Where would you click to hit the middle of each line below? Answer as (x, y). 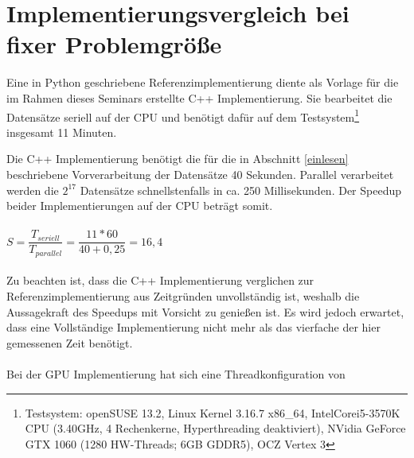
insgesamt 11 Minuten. (62, 132)
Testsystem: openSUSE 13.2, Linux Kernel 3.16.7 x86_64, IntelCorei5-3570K (213, 412)
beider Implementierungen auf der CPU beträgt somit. (140, 206)
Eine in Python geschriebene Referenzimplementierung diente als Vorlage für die (203, 82)
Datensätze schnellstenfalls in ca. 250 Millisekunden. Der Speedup (240, 190)
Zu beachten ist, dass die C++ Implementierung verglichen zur (160, 280)
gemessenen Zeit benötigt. (70, 342)
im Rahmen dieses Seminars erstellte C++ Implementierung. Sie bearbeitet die (199, 97)
